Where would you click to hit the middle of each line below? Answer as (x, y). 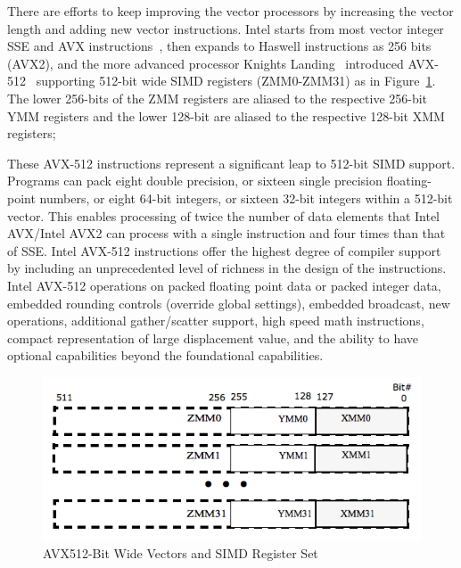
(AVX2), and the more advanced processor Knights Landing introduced (206, 63)
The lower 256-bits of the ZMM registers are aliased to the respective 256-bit (218, 98)
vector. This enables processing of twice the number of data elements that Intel (224, 215)
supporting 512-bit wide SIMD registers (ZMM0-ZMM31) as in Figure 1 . (236, 81)
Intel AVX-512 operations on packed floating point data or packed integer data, (224, 285)
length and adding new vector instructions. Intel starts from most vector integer (226, 28)
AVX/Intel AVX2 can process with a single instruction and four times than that (226, 233)
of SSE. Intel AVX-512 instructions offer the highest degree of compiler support (224, 250)
